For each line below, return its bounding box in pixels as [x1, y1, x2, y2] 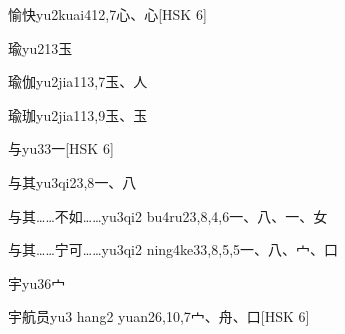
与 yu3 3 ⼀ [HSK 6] [8, 138, 114, 159]
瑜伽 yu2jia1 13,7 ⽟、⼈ [8, 71, 148, 92]
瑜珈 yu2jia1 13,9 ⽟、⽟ [8, 104, 148, 125]
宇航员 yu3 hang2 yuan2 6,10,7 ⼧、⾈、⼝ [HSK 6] [8, 306, 310, 327]
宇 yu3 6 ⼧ [8, 272, 66, 293]
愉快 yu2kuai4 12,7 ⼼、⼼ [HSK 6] [8, 4, 207, 24]
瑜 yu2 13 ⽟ [8, 37, 73, 58]
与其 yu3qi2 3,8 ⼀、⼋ [8, 171, 137, 192]
